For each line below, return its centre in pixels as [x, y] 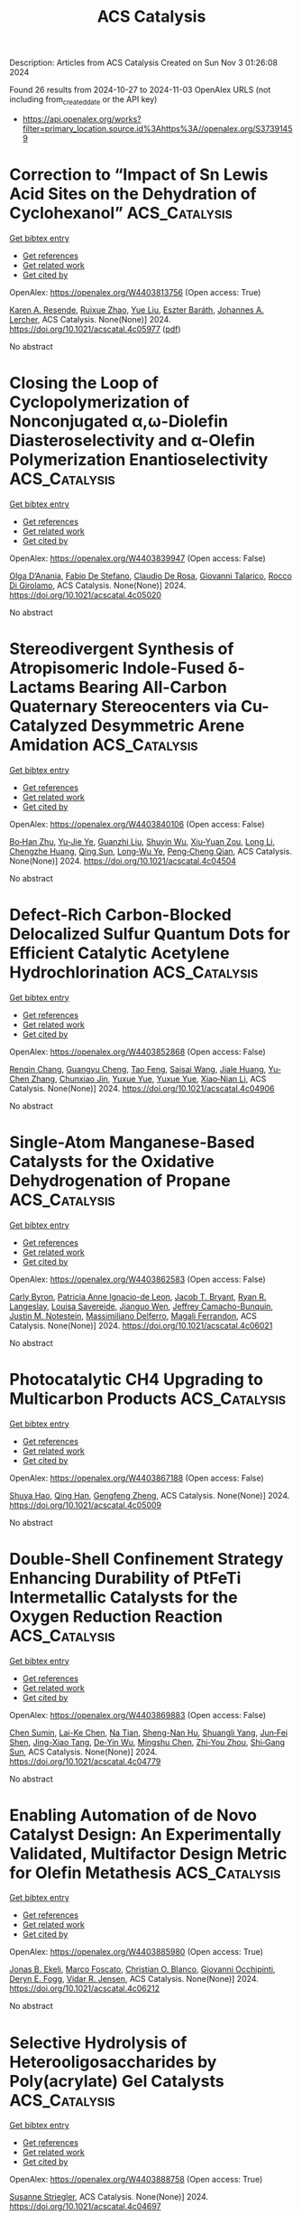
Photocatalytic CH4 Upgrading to [137, 1379]
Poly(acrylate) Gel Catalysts [117, 2081]
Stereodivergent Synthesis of [122, 649]
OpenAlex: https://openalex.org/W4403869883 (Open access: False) [138, 1715]
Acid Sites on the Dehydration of [133, 194]
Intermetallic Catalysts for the [124, 1597]
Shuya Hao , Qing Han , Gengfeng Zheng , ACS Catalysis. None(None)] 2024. [150, 1495]
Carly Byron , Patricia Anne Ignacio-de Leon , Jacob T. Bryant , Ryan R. [138, 1296]
